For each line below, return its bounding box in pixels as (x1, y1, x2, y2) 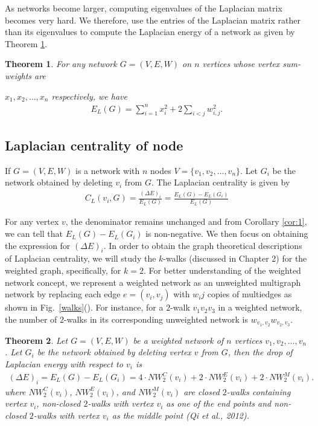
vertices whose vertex (202, 57, 280, 70)
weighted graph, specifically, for (5, 264, 121, 277)
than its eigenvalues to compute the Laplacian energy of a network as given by (5, 25, 295, 38)
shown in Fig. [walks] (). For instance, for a (5, 301, 164, 314)
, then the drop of (227, 346, 293, 358)
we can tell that (5, 227, 63, 240)
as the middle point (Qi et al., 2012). (112, 409, 250, 421)
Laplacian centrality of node (5, 135, 183, 154)
